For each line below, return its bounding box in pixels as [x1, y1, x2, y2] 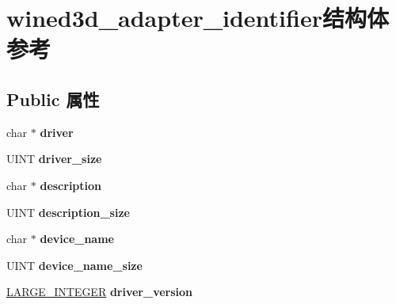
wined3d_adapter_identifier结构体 [6, 2, 389, 34]
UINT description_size [6, 203, 130, 220]
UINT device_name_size [6, 256, 143, 273]
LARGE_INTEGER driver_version [6, 283, 193, 300]
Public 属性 [6, 86, 100, 111]
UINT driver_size [6, 150, 102, 167]
